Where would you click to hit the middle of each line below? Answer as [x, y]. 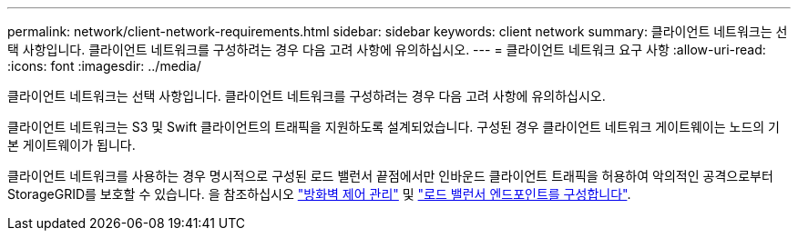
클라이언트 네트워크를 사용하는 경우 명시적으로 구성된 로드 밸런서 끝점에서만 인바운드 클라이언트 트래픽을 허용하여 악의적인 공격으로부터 [390, 176]
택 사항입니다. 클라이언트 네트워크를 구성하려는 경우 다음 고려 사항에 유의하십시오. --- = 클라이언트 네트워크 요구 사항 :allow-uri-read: [387, 50]
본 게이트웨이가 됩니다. [72, 145]
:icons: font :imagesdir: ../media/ [104, 66]
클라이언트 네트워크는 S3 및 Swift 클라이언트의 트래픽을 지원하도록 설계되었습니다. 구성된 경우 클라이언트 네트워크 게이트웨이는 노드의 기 [394, 127]
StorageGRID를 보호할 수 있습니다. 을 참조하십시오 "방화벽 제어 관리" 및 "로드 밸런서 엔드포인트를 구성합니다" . [319, 194]
